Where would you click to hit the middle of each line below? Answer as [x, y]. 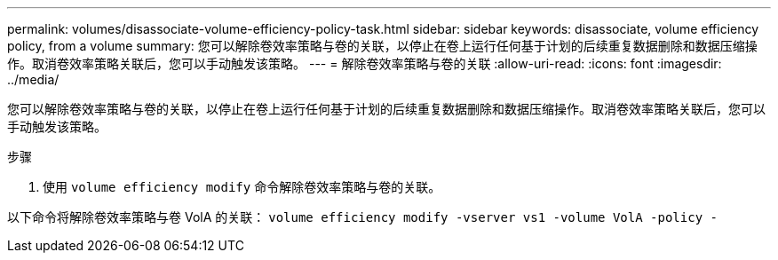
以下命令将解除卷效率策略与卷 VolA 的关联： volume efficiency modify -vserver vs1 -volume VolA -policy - [362, 217]
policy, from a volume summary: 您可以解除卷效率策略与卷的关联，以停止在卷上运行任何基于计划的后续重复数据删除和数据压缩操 [382, 46]
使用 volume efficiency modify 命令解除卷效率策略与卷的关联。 [242, 187]
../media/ [33, 79]
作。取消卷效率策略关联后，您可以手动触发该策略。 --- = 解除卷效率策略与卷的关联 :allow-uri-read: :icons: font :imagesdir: [365, 63]
